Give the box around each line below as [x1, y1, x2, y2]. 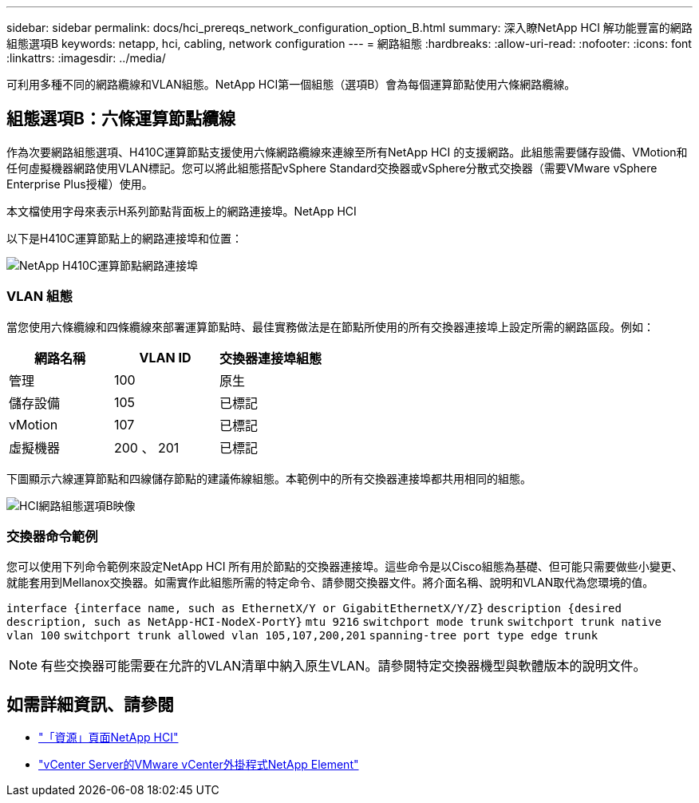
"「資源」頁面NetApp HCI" [38, 730, 179, 745]
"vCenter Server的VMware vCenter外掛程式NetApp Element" [38, 758, 359, 772]
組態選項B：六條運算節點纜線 [6, 109, 235, 129]
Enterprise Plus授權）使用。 [6, 176, 153, 191]
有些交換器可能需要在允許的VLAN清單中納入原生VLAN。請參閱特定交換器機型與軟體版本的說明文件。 [41, 658, 646, 674]
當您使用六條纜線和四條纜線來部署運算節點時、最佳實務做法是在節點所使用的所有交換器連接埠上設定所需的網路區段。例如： [6, 319, 654, 334]
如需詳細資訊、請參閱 [6, 694, 174, 714]
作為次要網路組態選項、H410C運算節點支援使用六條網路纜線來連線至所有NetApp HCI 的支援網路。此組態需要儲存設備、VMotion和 [6, 144, 688, 159]
